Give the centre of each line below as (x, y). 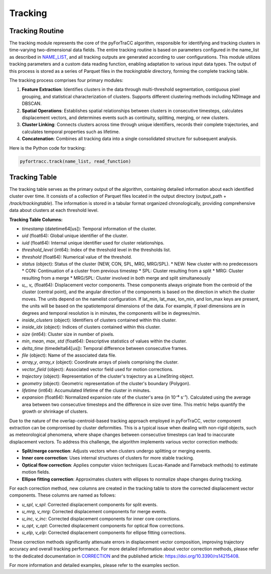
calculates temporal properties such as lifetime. (71, 132)
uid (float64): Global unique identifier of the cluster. (75, 236)
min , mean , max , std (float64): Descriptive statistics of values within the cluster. (104, 341)
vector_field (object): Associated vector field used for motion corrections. (98, 369)
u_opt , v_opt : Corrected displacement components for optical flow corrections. (103, 525)
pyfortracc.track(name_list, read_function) (76, 161)
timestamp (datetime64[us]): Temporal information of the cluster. (89, 228)
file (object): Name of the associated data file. (69, 355)
